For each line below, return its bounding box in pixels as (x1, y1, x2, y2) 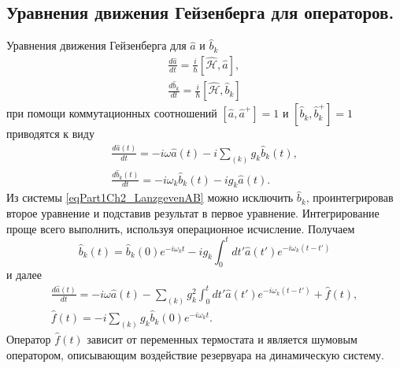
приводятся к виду (6, 125, 94, 142)
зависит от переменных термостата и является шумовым (87, 330, 357, 347)
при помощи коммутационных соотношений (6, 105, 217, 121)
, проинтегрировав (306, 189, 394, 206)
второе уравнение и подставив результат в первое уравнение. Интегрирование (6, 204, 380, 221)
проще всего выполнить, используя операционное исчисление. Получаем (6, 220, 355, 236)
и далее (6, 266, 43, 283)
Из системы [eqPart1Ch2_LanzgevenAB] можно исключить (6, 189, 294, 206)
